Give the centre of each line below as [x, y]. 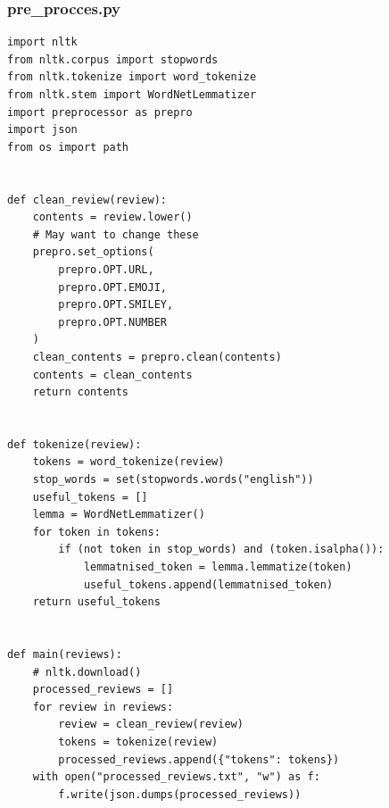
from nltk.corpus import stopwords [113, 59]
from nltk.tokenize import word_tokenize [132, 77]
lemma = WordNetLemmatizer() [119, 515]
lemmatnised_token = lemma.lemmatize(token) [218, 567]
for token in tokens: [96, 532]
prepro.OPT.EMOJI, [112, 287]
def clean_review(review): [87, 200]
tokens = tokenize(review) [138, 741]
